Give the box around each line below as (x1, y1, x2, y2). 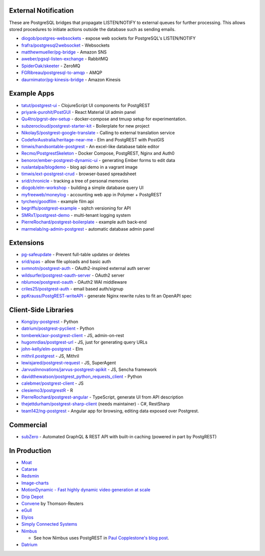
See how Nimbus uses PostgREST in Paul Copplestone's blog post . (33, 535, 169, 541)
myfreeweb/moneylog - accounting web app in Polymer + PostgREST (21, 191, 162, 197)
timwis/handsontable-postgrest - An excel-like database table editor (21, 143, 159, 149)
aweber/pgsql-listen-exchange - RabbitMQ (21, 56, 108, 62)
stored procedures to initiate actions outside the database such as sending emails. (9, 26, 176, 32)
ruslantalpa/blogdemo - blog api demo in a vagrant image (21, 164, 138, 170)
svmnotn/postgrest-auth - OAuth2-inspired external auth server (21, 265, 151, 271)
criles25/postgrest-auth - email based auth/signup (21, 286, 124, 292)
